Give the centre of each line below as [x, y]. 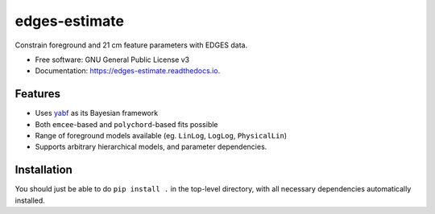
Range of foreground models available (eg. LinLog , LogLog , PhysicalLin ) [161, 136]
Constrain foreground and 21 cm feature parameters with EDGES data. [131, 45]
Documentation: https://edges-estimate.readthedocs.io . [128, 71]
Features [37, 94]
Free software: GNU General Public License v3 [112, 60]
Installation [43, 170]
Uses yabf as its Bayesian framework [97, 113]
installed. [30, 200]
